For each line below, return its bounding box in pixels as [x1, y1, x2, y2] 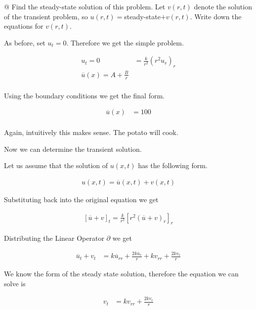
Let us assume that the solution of [4, 160, 108, 171]
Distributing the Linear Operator [4, 232, 104, 243]
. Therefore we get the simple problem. [66, 37, 184, 47]
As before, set [4, 37, 45, 47]
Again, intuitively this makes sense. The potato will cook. [4, 127, 178, 137]
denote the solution [194, 1, 252, 11]
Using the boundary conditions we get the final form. [4, 90, 165, 100]
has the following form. [138, 160, 208, 171]
